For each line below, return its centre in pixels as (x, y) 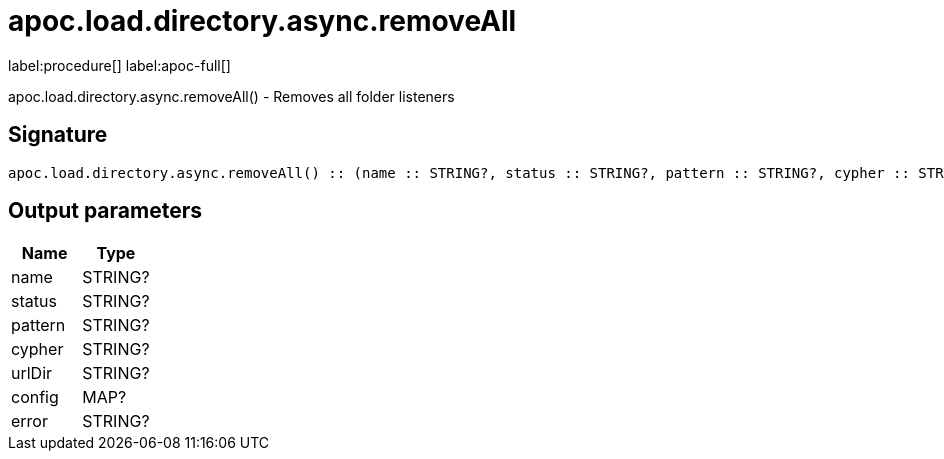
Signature (58, 135)
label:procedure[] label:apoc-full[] (119, 65)
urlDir (32, 373)
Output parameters (105, 211)
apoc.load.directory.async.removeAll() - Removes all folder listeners (231, 96)
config (35, 397)
